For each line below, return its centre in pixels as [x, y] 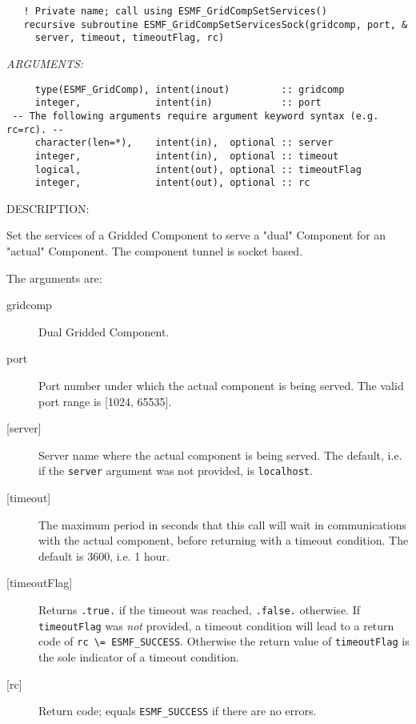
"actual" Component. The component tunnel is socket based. [155, 251]
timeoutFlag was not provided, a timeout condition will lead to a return [216, 625]
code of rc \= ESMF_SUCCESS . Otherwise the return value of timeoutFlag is [224, 641]
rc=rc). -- [35, 129]
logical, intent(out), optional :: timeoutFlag [198, 169]
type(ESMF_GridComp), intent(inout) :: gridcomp [190, 89]
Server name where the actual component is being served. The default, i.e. [220, 455]
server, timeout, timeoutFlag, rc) [130, 38]
